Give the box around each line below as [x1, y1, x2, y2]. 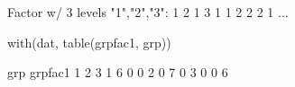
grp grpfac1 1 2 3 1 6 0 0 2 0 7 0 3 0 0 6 [7, 63, 228, 82]
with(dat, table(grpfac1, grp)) [7, 32, 171, 51]
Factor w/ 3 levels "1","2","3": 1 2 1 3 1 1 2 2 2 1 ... [7, 3, 289, 21]
